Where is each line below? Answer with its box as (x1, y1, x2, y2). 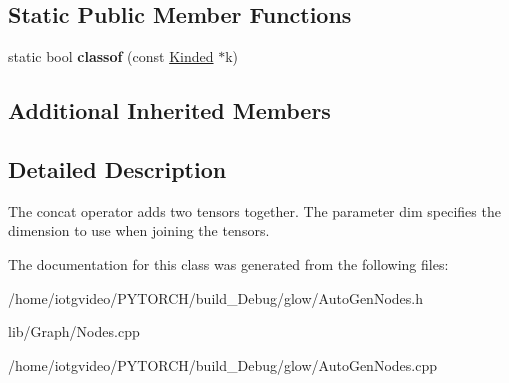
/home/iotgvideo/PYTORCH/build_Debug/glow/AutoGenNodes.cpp (8, 354, 437, 375)
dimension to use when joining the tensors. (8, 220, 270, 241)
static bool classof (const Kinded (8, 46, 214, 67)
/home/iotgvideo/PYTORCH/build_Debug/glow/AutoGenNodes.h (8, 287, 423, 308)
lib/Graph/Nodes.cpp (8, 321, 140, 342)
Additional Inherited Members (8, 95, 331, 126)
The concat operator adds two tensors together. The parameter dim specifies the (8, 200, 501, 221)
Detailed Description (8, 153, 227, 184)
